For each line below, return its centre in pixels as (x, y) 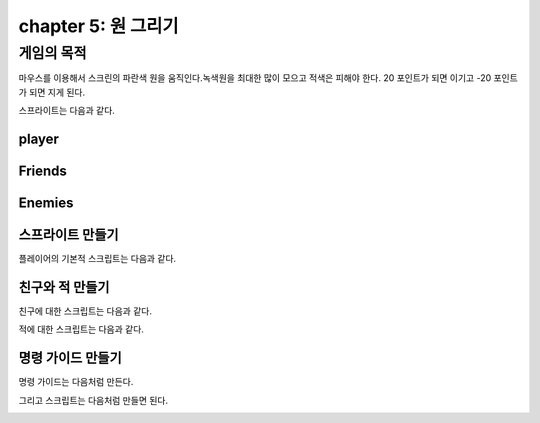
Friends (42, 171)
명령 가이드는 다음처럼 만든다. (76, 382)
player (39, 138)
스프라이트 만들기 (68, 235)
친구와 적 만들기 (64, 286)
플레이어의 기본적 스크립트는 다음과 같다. (97, 259)
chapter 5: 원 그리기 (98, 26)
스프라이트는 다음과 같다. (66, 111)
